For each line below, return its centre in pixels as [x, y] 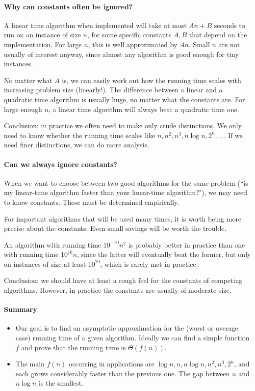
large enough [23, 109]
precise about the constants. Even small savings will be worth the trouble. [115, 228]
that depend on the [218, 35]
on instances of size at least [45, 264]
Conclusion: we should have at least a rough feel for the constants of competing [123, 280]
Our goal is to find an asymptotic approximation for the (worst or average [127, 328]
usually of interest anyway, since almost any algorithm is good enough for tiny [121, 54]
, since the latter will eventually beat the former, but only [164, 254]
